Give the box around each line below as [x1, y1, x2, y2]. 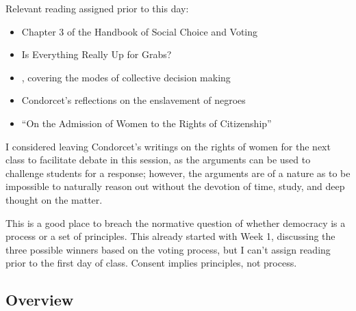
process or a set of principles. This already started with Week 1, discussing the [5, 229, 335, 243]
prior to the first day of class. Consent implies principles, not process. [5, 256, 297, 270]
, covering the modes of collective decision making [21, 70, 231, 84]
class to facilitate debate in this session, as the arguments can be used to [5, 152, 311, 167]
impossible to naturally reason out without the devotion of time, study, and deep [5, 179, 345, 193]
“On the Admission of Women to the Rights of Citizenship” [21, 116, 272, 130]
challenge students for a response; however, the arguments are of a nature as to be [5, 165, 351, 180]
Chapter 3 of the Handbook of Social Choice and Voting [21, 24, 258, 38]
